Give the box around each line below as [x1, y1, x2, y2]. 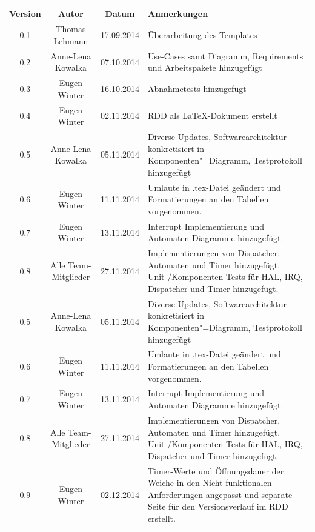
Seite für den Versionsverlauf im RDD [147, 500, 288, 513]
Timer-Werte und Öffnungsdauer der [147, 464, 284, 477]
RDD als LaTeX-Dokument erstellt [147, 109, 277, 122]
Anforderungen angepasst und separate [147, 488, 293, 500]
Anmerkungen [147, 7, 208, 19]
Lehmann [53, 34, 88, 47]
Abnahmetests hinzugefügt [147, 82, 247, 95]
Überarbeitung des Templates [147, 28, 257, 41]
